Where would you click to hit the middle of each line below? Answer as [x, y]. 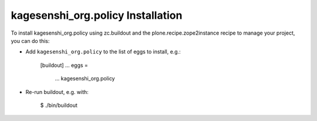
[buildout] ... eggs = [64, 65]
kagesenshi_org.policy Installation [97, 15]
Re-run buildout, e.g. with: [57, 92]
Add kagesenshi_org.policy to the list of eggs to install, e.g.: [103, 52]
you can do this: [30, 41]
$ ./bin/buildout [59, 105]
